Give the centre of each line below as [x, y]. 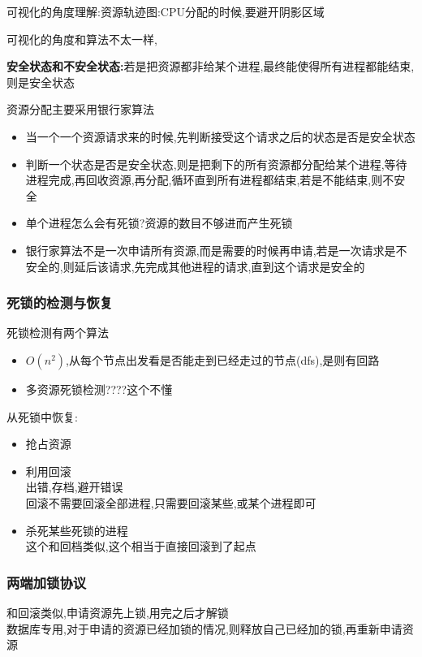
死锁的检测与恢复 [60, 303]
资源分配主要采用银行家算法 [80, 109]
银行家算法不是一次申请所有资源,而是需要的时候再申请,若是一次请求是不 [216, 250]
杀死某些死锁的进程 [77, 530]
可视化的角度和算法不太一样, [82, 39]
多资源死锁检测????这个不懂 [99, 389]
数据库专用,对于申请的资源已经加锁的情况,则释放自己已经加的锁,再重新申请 [205, 628]
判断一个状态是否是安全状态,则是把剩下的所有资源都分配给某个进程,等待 [216, 164]
